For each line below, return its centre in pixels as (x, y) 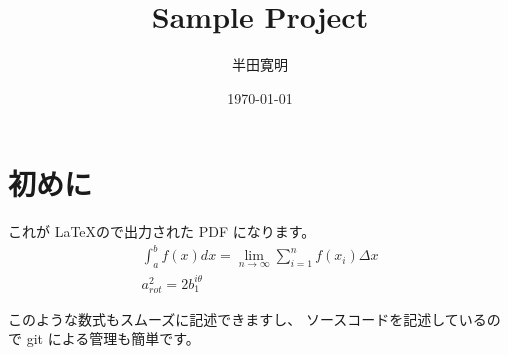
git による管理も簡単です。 (113, 338)
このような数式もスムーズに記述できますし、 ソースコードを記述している (247, 318)
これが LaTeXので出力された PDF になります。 (162, 231)
